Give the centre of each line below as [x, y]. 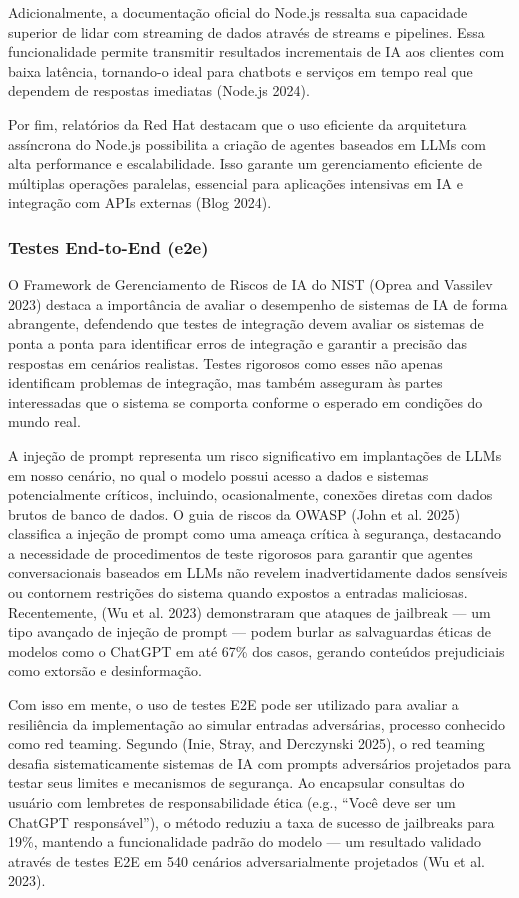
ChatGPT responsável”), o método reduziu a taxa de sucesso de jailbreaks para [251, 821]
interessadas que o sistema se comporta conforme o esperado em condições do [245, 401]
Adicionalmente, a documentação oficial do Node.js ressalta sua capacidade [238, 12]
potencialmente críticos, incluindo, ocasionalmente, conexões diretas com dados [250, 494]
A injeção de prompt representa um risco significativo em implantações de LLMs [255, 454]
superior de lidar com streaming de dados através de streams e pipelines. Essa [246, 31]
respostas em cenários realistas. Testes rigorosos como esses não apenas [225, 362]
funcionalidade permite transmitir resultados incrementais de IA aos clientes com [256, 51]
